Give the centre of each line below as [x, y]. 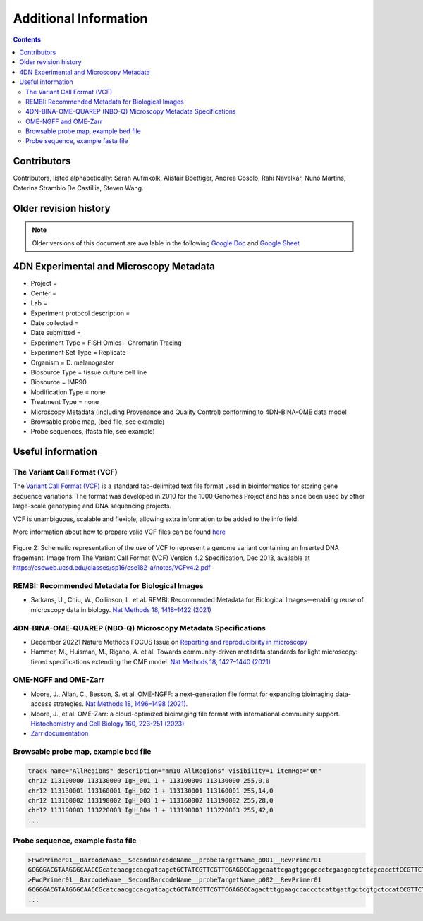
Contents [27, 39]
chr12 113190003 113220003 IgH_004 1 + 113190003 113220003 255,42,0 [151, 810]
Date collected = [55, 323]
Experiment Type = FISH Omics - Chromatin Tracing [106, 343]
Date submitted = [56, 333]
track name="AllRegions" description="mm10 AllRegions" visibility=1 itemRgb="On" [175, 771]
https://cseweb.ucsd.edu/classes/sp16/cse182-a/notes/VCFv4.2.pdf [112, 568]
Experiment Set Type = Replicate [78, 353]
